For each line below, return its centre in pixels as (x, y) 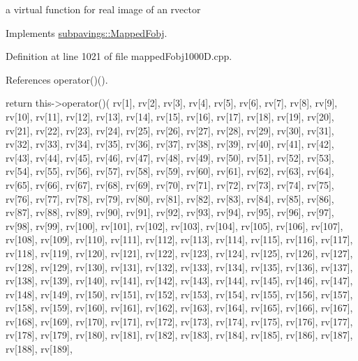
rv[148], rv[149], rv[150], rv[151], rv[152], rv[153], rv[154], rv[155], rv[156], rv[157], (179, 294)
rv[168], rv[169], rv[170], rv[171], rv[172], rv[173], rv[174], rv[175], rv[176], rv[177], (179, 321)
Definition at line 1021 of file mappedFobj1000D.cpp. (119, 56)
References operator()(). (57, 79)
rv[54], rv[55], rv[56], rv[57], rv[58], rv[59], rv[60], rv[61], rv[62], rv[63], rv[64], (170, 171)
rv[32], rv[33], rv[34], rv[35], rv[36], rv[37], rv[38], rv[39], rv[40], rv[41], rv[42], (170, 144)
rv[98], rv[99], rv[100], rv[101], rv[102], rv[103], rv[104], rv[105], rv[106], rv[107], (174, 225)
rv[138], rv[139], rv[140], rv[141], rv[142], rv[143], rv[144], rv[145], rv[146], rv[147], (179, 281)
